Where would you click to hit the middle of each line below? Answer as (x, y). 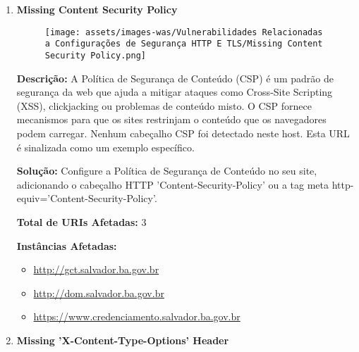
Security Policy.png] (95, 55)
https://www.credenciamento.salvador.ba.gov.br (137, 316)
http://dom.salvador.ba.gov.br (99, 293)
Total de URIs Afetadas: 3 (81, 221)
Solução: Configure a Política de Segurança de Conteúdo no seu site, (167, 171)
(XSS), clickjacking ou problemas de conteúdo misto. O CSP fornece (164, 105)
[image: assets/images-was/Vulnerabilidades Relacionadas (184, 32)
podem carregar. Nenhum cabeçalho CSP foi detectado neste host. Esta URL (183, 133)
